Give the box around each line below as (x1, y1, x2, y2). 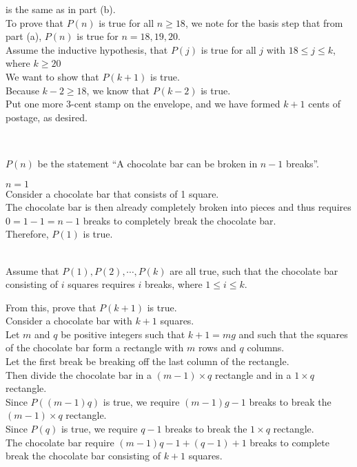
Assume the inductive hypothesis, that (6, 42, 168, 56)
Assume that (6, 263, 59, 278)
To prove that (6, 15, 64, 30)
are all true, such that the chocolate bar (170, 263, 338, 278)
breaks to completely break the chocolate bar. (83, 213, 276, 227)
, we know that (86, 83, 150, 97)
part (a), (6, 29, 42, 43)
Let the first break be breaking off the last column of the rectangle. (6, 354, 289, 369)
